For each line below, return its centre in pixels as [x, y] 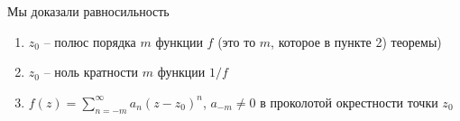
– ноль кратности [91, 72]
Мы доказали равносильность [88, 11]
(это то [237, 41]
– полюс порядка [90, 41]
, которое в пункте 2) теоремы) [356, 41]
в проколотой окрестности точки [349, 102]
